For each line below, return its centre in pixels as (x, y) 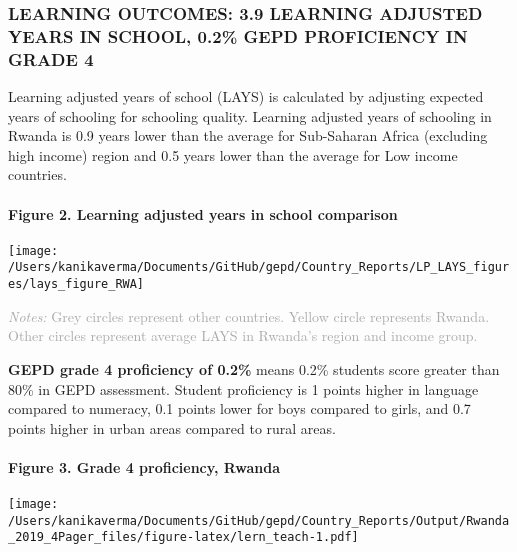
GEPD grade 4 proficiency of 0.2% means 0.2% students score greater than (254, 368)
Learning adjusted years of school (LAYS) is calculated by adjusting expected (246, 96)
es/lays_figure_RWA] (76, 284)
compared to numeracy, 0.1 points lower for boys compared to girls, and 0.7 (239, 408)
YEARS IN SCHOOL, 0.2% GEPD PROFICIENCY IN (238, 35)
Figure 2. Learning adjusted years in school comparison (203, 213)
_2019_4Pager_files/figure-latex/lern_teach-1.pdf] (183, 537)
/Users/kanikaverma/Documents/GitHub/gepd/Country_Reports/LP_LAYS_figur (259, 267)
